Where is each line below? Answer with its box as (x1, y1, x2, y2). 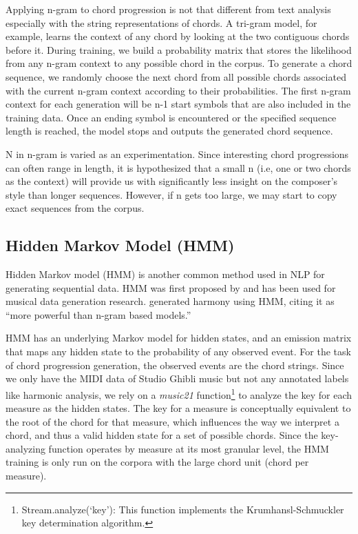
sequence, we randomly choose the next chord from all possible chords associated (6, 69, 346, 83)
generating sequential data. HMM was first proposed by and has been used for (6, 280, 336, 295)
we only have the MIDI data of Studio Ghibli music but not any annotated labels (6, 371, 349, 386)
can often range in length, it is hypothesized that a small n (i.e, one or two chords (6, 160, 351, 175)
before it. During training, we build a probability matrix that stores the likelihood (6, 42, 352, 57)
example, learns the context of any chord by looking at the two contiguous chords (6, 29, 350, 43)
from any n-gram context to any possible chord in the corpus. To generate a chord (6, 56, 352, 70)
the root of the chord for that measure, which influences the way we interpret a (6, 414, 339, 428)
